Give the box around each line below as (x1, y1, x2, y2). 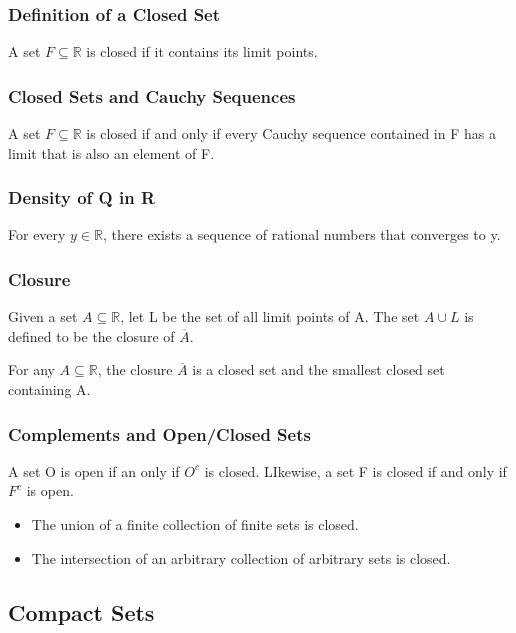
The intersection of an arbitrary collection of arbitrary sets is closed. (31, 547, 451, 568)
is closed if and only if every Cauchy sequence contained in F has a (86, 123, 496, 144)
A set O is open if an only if (8, 460, 180, 481)
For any (8, 359, 55, 380)
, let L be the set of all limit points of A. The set (120, 306, 420, 327)
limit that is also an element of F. (8, 142, 215, 163)
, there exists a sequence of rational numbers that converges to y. (103, 224, 501, 245)
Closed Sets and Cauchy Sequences (8, 83, 296, 108)
